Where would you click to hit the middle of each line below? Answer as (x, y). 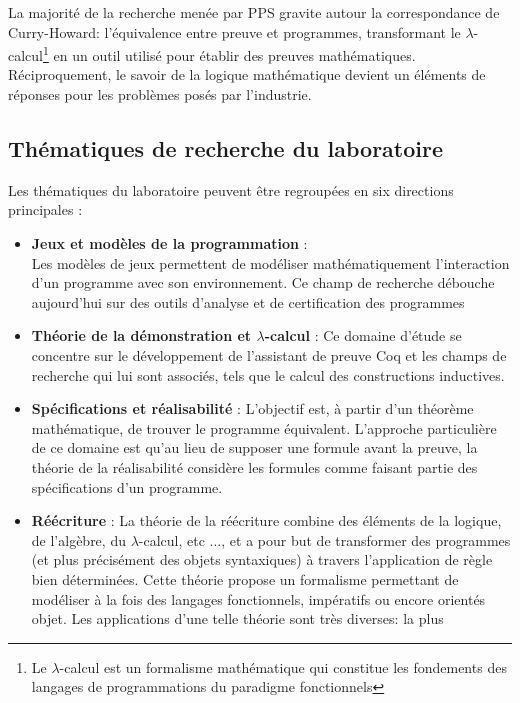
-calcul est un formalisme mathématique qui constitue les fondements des (283, 666)
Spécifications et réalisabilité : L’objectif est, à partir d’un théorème (252, 408)
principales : (45, 209)
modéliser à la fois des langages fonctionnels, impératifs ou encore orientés (258, 598)
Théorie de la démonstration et (141, 335)
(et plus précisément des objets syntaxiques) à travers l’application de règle (262, 559)
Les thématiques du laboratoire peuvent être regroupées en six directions (231, 189)
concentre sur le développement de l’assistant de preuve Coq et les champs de (269, 354)
